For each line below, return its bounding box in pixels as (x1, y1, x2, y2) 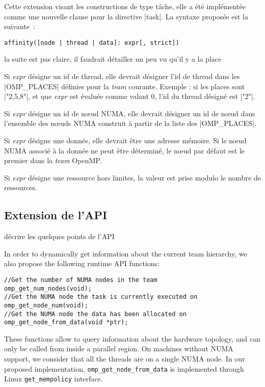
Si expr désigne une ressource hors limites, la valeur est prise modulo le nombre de (4, 172, 261, 183)
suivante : (4, 21, 35, 32)
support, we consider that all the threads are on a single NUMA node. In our (4, 353, 245, 364)
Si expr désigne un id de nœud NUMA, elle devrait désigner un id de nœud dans (4, 108, 255, 118)
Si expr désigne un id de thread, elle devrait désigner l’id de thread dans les (4, 71, 240, 82)
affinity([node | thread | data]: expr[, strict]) (4, 39, 179, 46)
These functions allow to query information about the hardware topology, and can (4, 333, 260, 344)
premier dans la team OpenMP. (4, 155, 102, 166)
